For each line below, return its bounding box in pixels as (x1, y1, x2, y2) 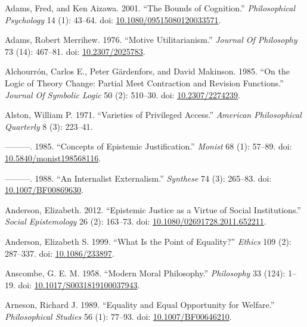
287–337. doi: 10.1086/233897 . (5, 247, 114, 259)
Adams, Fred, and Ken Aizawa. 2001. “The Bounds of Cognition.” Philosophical (5, 2, 296, 14)
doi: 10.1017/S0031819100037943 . (18, 278, 140, 291)
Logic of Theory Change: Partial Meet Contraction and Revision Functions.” (5, 76, 284, 89)
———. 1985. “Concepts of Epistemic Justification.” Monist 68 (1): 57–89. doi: (5, 140, 292, 152)
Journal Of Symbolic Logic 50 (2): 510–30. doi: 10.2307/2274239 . (5, 88, 240, 101)
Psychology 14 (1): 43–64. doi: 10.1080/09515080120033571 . (5, 13, 221, 26)
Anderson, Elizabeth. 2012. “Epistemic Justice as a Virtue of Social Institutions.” (5, 203, 301, 216)
